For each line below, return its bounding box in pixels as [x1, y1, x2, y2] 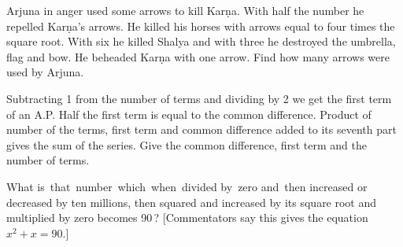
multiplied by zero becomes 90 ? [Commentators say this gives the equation [6, 209, 368, 226]
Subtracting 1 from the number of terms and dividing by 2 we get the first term [6, 90, 392, 106]
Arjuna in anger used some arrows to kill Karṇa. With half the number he [6, 2, 364, 18]
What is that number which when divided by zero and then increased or [6, 178, 368, 194]
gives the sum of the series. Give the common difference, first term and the [6, 136, 367, 153]
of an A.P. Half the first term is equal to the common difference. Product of [6, 105, 372, 122]
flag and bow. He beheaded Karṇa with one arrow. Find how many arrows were [6, 48, 390, 65]
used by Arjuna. [6, 64, 84, 80]
